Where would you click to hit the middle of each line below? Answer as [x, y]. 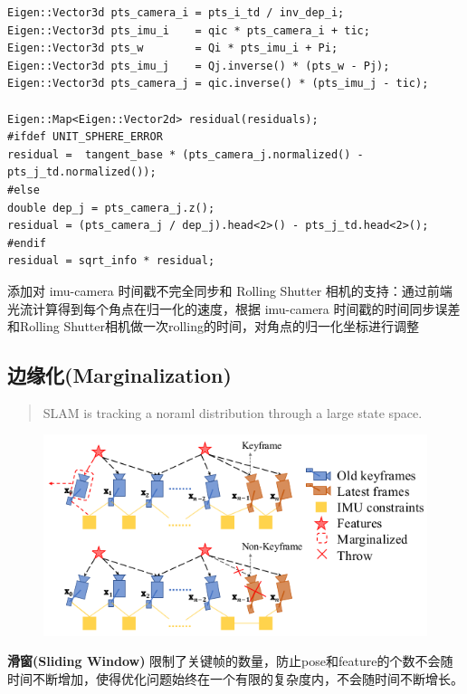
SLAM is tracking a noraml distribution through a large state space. [233, 412]
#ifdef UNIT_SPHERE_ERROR [85, 137]
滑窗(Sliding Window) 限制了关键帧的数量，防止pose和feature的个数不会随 [230, 661]
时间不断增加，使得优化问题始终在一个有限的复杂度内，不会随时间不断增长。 [235, 678]
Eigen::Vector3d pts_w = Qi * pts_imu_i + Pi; [173, 48]
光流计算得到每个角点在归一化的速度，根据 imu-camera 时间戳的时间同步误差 [234, 308]
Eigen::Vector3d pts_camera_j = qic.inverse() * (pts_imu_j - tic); [218, 84]
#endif [27, 243]
